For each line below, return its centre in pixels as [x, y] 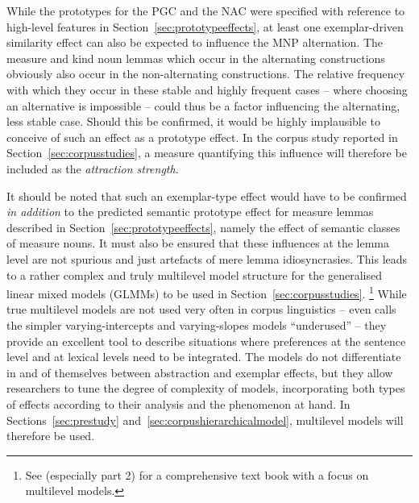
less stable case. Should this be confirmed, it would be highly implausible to [194, 121]
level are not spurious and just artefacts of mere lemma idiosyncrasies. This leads [207, 258]
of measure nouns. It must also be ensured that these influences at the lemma [198, 243]
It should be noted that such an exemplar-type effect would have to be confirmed [207, 195]
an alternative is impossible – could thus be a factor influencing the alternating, [203, 105]
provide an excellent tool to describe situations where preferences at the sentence [206, 341]
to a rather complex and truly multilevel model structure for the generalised [194, 274]
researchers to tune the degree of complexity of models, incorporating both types [206, 388]
